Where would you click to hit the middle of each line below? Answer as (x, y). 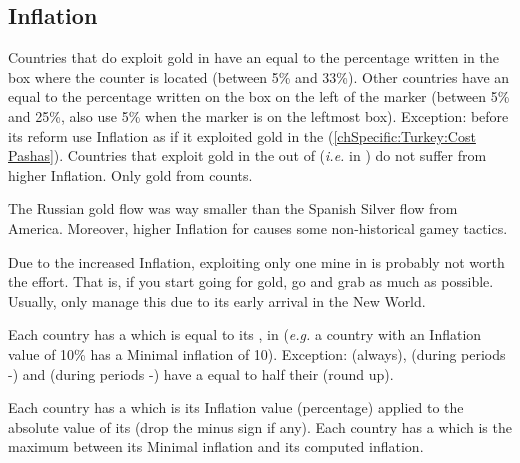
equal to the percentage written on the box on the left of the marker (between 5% (259, 96)
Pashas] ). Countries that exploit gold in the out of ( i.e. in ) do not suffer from (247, 155)
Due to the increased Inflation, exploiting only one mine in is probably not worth (256, 261)
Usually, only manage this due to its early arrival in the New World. (217, 300)
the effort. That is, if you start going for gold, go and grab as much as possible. (251, 281)
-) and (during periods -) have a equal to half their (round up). (201, 373)
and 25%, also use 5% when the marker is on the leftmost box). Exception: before (258, 115)
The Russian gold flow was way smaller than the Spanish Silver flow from (233, 208)
